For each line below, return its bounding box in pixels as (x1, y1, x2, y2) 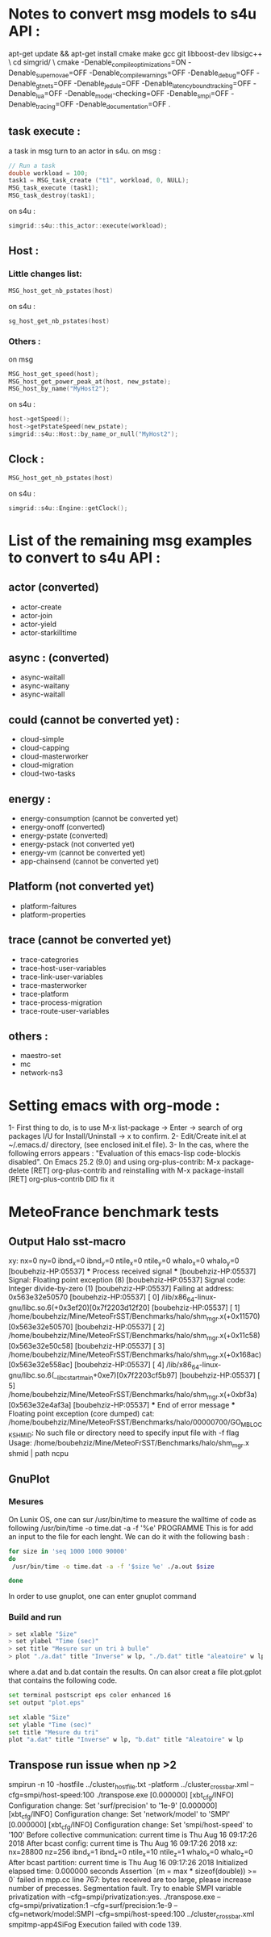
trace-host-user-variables (19, 963, 106, 973)
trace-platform (19, 989, 69, 998)
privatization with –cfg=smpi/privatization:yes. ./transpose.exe (8, 1892, 215, 1901)
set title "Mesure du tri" (8, 1728, 99, 1736)
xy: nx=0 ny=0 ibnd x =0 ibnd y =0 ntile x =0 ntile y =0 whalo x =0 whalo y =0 (8, 1256, 240, 1268)
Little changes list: (8, 268, 82, 279)
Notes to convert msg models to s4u (8, 5, 257, 23)
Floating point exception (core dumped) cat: (8, 1408, 155, 1418)
